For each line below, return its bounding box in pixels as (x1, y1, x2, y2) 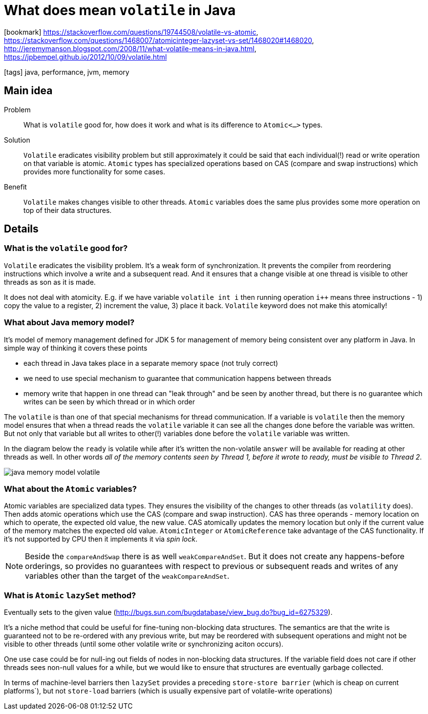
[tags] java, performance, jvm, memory (4, 67, 129, 76)
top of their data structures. (23, 206, 112, 214)
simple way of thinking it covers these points (4, 343, 148, 352)
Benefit (4, 182, 27, 191)
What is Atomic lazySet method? (4, 590, 136, 600)
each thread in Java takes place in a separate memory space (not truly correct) (23, 358, 278, 367)
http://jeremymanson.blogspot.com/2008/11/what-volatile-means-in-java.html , (4, 44, 257, 53)
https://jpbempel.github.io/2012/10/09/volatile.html (4, 52, 167, 61)
